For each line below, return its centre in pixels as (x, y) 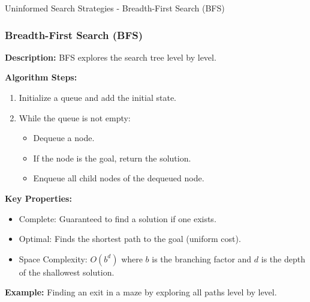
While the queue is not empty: (75, 117)
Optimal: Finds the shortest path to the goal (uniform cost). (130, 239)
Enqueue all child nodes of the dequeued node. (119, 178)
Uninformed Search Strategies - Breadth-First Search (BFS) (115, 8)
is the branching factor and (202, 258)
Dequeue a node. (64, 138)
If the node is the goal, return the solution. (112, 158)
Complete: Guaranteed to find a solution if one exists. (118, 218)
